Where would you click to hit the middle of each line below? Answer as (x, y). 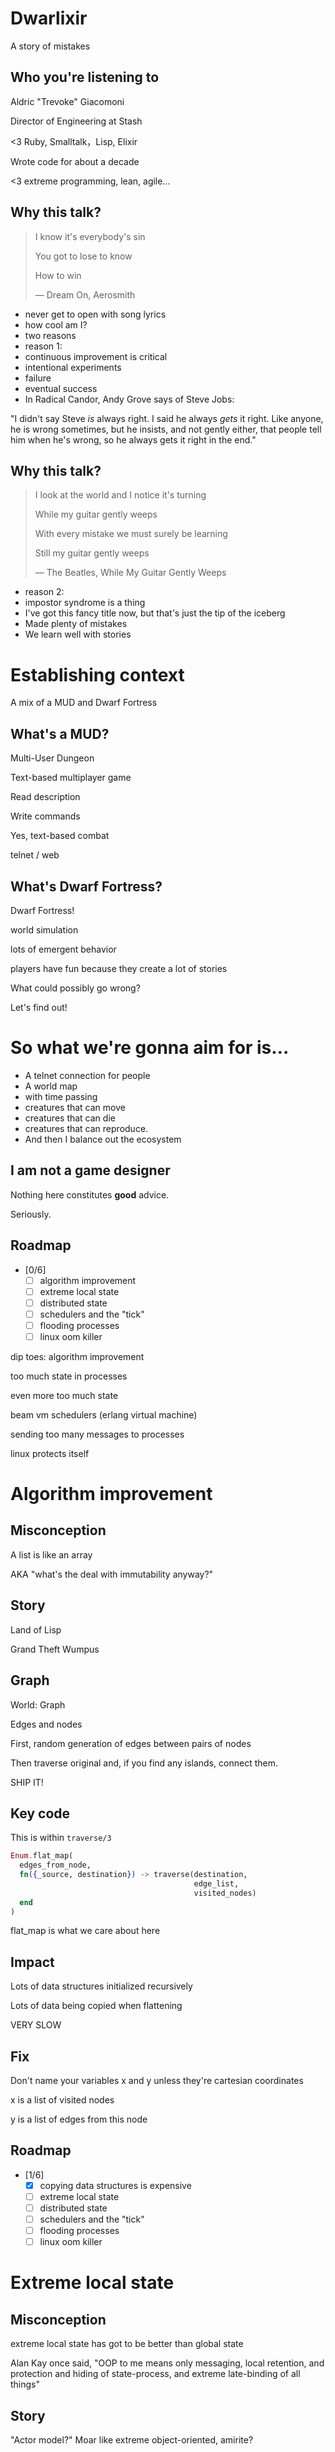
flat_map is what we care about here (85, 1931)
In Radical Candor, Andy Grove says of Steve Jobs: (129, 399)
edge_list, (216, 1883)
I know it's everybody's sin (90, 236)
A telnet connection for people (87, 1075)
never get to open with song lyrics (95, 314)
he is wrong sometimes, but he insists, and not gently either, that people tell (166, 429)
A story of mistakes (50, 46)
